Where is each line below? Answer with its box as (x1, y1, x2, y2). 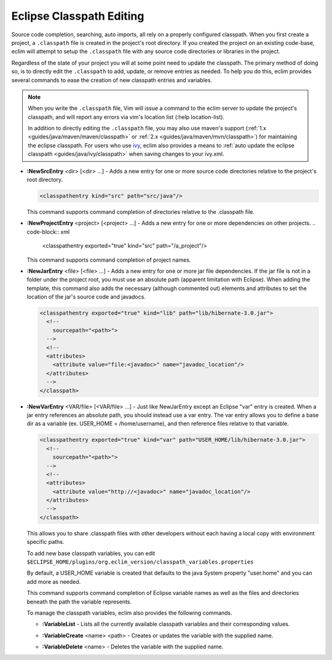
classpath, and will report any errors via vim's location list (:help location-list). (28, 113, 224, 120)
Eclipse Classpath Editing (11, 9, 144, 23)
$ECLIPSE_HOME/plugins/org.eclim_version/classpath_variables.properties (26, 559, 255, 565)
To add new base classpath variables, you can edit (26, 549, 156, 557)
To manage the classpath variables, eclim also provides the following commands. (26, 609, 233, 616)
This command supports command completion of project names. (26, 256, 191, 264)
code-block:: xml (26, 228, 70, 235)
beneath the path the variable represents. (26, 598, 132, 605)
